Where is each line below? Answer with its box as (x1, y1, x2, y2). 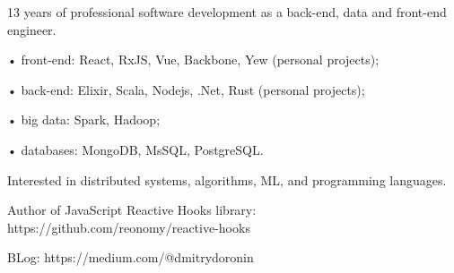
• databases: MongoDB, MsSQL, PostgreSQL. (7, 140, 264, 158)
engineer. (7, 20, 57, 38)
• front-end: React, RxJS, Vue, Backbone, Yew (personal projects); (7, 50, 380, 69)
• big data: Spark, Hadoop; (7, 110, 161, 129)
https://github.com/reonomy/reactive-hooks (7, 218, 250, 236)
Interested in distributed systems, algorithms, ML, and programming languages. (7, 170, 447, 189)
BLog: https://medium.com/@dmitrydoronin (7, 248, 254, 267)
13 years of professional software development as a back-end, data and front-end (7, 3, 447, 21)
